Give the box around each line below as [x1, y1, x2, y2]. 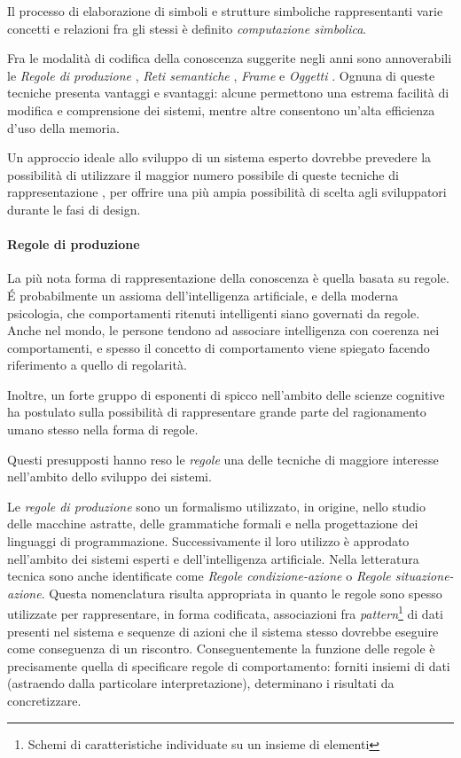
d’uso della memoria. [7, 118, 120, 137]
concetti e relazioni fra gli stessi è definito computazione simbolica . [7, 19, 367, 37]
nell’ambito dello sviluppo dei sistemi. [7, 467, 212, 486]
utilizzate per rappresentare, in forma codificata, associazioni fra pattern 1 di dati [7, 602, 443, 623]
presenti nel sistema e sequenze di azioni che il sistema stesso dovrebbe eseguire [7, 621, 439, 640]
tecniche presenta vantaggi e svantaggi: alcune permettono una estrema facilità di [7, 83, 449, 102]
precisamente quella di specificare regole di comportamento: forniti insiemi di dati [7, 656, 450, 675]
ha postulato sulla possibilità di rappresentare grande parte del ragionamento [7, 402, 426, 421]
